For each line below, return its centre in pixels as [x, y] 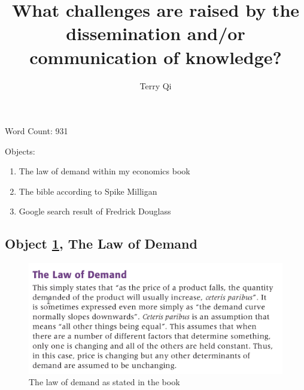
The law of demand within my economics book [104, 171]
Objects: [20, 151]
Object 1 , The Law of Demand [101, 244]
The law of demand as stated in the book [104, 382]
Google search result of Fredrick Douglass [95, 211]
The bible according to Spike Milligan [88, 191]
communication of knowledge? [156, 57]
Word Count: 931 [37, 131]
